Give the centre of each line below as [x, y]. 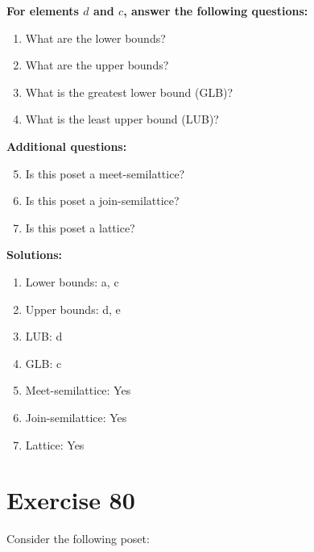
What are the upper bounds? [97, 65]
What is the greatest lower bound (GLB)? [129, 92]
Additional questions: [67, 146]
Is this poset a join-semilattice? [102, 201]
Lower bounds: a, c [72, 281]
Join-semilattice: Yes [76, 417]
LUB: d [44, 336]
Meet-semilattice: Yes [78, 390]
